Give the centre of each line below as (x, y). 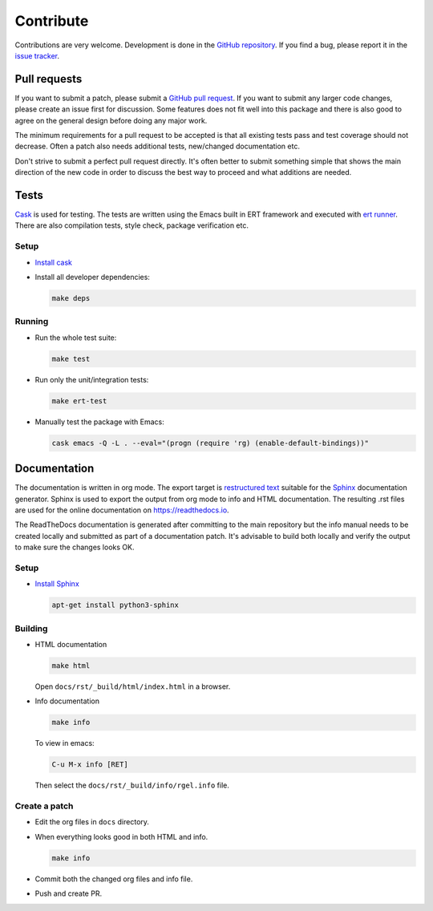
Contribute (52, 21)
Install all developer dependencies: (92, 277)
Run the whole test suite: (76, 338)
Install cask (53, 262)
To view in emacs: (65, 743)
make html (71, 665)
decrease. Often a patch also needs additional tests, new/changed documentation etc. (158, 146)
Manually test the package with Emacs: (99, 422)
